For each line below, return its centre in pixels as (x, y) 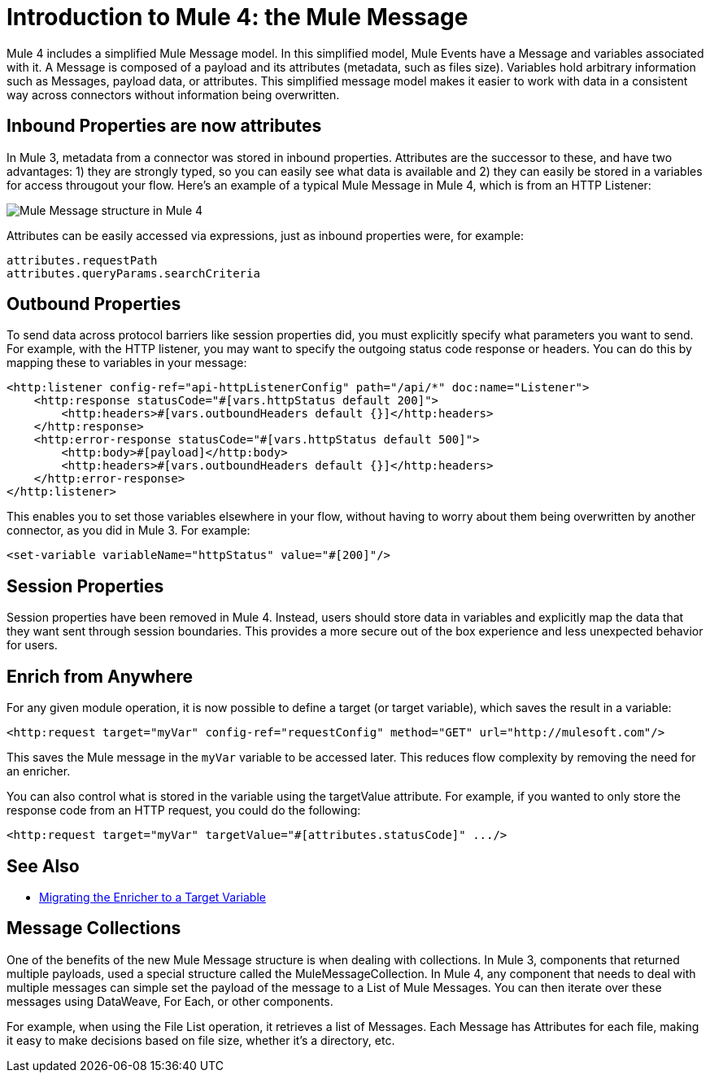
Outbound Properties (94, 304)
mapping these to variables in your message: (127, 363)
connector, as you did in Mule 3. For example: (128, 531)
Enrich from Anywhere (100, 676)
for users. (32, 645)
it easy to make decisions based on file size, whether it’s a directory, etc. (201, 1040)
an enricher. (39, 771)
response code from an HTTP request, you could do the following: (184, 810)
